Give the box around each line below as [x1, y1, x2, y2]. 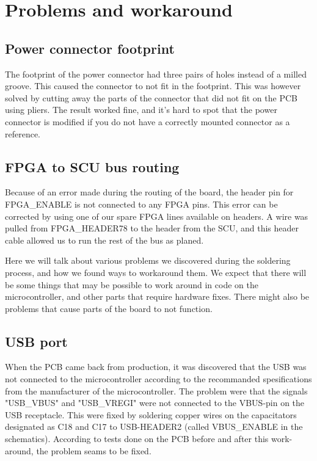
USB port [5, 332, 68, 350]
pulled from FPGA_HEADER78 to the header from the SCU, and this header [5, 222, 299, 234]
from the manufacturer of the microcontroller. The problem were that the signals [5, 384, 308, 397]
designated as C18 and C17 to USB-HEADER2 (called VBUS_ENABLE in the [5, 420, 303, 433]
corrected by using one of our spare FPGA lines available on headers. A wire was [5, 209, 308, 222]
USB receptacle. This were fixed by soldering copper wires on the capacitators [5, 408, 297, 421]
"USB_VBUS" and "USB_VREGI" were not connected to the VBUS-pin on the [5, 396, 305, 409]
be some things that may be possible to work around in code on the [5, 278, 258, 291]
